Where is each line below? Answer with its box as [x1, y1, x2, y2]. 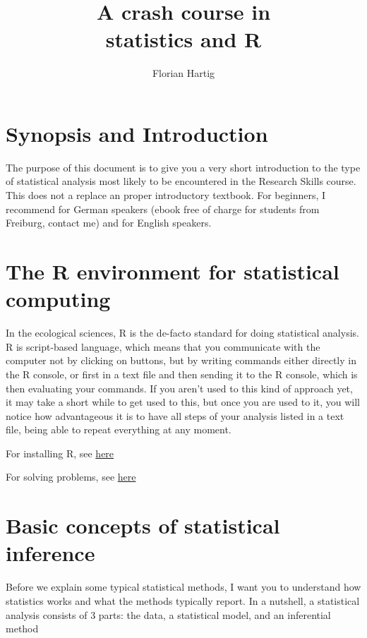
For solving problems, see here [6, 469, 136, 484]
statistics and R [105, 25, 262, 54]
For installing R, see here [6, 445, 114, 460]
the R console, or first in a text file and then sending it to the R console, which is [6, 366, 358, 381]
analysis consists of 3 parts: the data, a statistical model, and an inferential [6, 607, 331, 622]
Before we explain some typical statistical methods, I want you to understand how [6, 579, 361, 594]
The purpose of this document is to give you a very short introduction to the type [6, 159, 361, 174]
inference [6, 538, 95, 567]
